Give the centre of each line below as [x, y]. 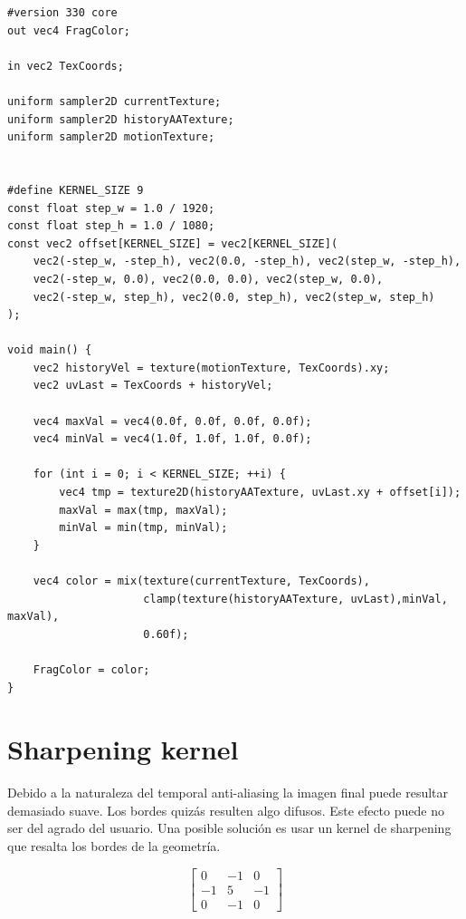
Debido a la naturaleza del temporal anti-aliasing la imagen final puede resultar [228, 793]
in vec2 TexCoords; [66, 66]
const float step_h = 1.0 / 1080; [111, 226]
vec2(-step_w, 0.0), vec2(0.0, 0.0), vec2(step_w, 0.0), [208, 279]
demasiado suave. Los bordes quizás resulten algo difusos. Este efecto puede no [226, 810]
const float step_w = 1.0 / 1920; [111, 208]
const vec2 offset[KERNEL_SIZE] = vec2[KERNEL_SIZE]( [173, 243]
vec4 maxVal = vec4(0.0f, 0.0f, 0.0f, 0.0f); [172, 421]
